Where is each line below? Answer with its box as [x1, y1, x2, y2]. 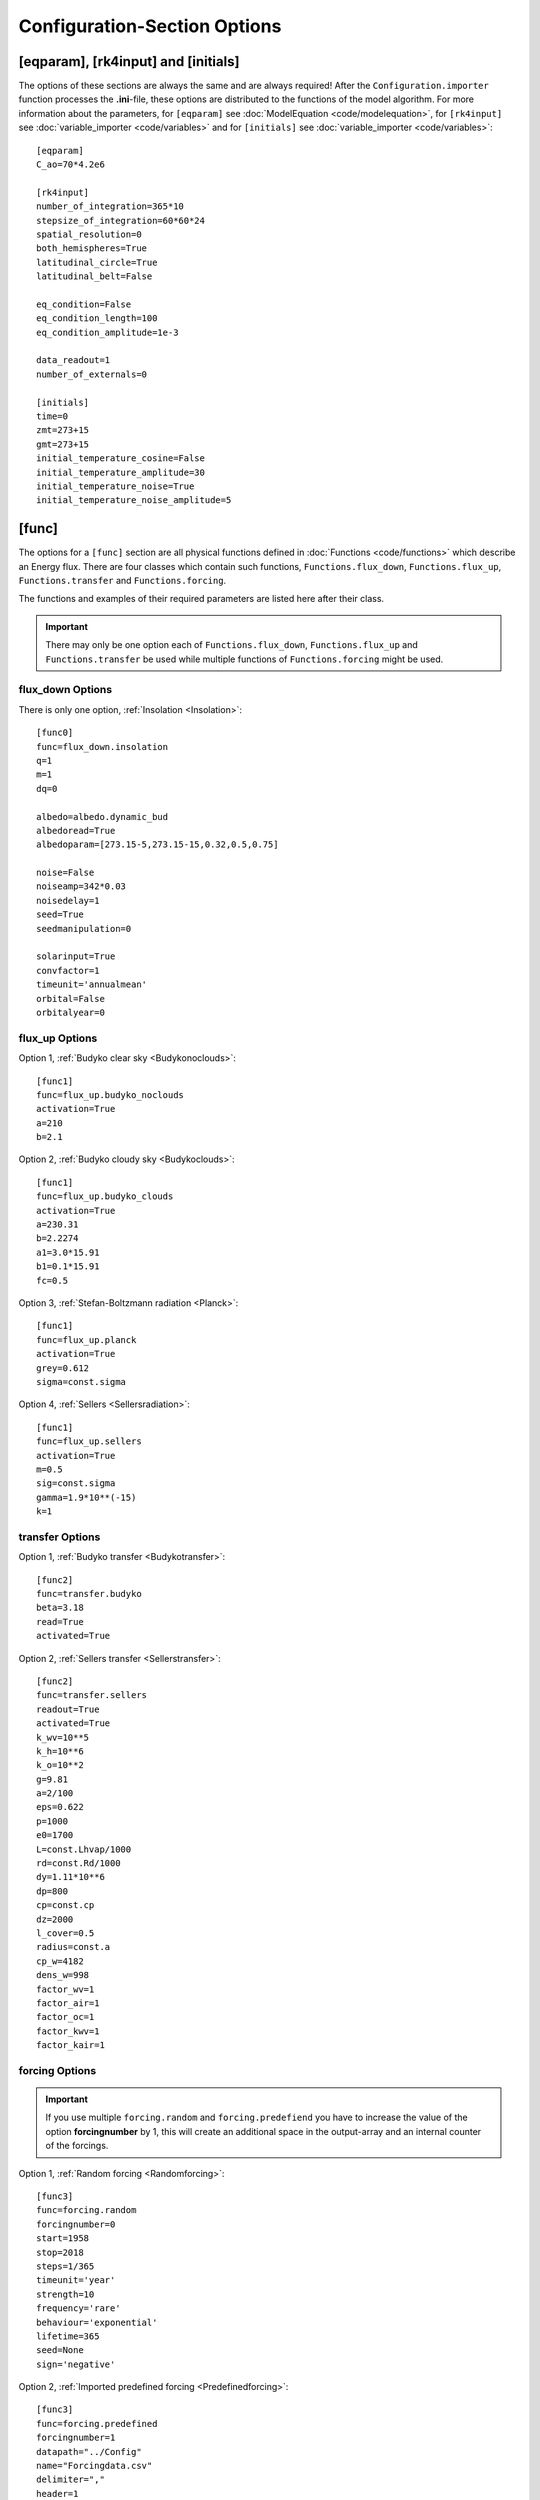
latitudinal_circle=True [36, 256, 158, 268]
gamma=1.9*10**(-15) [36, 1491, 137, 1503]
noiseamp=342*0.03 [36, 881, 127, 892]
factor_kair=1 [36, 2040, 105, 2051]
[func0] [36, 727, 74, 739]
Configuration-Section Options [18, 15, 282, 37]
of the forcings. [45, 2140, 109, 2152]
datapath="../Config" [36, 2446, 142, 2457]
